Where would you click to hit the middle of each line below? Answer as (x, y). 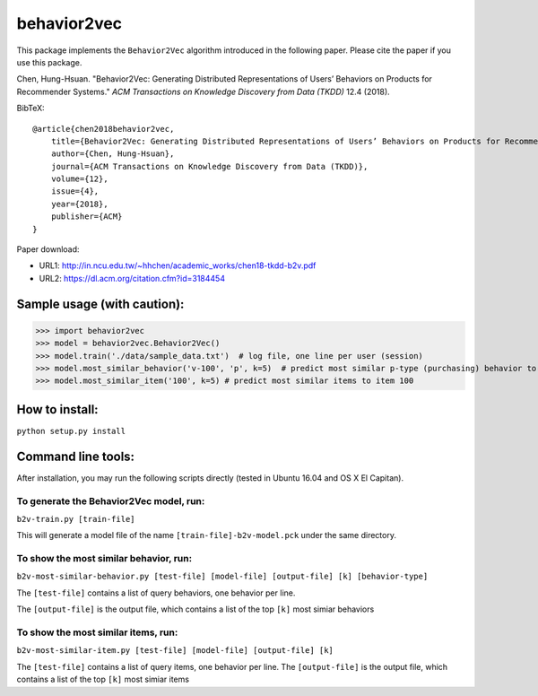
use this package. (49, 62)
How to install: (57, 409)
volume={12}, (79, 179)
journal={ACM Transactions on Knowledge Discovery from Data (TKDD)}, (209, 166)
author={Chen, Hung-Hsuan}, (113, 154)
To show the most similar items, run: (97, 632)
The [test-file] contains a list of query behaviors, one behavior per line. (156, 593)
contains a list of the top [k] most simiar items (103, 679)
